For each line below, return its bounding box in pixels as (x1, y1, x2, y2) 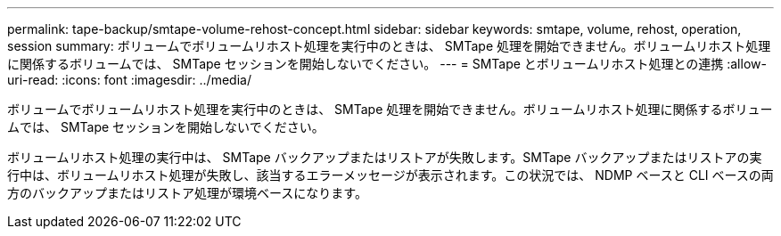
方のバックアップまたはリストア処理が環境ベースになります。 (7, 185, 367, 200)
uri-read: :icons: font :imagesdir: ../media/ (7, 72, 251, 87)
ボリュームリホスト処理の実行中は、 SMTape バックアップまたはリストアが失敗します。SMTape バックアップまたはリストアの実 (7, 150, 762, 165)
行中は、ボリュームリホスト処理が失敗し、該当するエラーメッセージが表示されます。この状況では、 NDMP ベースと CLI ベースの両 (7, 167, 774, 183)
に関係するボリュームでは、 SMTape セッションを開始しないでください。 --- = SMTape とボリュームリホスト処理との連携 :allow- (7, 56, 767, 71)
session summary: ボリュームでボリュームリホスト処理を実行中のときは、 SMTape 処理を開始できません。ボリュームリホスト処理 (7, 38, 771, 53)
